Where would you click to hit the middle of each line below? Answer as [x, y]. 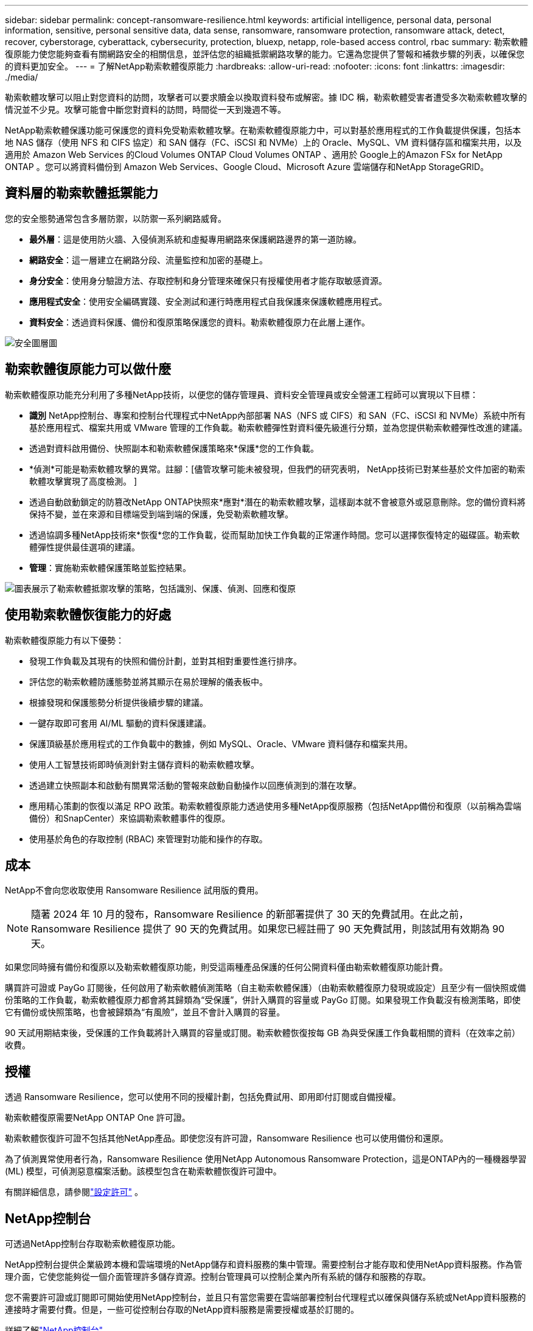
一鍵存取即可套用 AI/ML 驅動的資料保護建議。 [120, 723]
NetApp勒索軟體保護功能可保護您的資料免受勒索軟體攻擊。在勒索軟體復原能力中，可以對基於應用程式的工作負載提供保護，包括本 [263, 130]
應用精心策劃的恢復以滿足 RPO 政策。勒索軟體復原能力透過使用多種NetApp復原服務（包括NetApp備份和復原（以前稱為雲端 [275, 806]
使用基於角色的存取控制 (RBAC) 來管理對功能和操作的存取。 [148, 839]
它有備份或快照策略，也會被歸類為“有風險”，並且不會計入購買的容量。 [145, 1012]
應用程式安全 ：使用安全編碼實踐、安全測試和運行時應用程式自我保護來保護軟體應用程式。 [208, 301]
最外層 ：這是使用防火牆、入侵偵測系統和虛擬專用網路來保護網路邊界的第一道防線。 [195, 239]
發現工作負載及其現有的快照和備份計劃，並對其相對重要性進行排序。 [165, 661]
